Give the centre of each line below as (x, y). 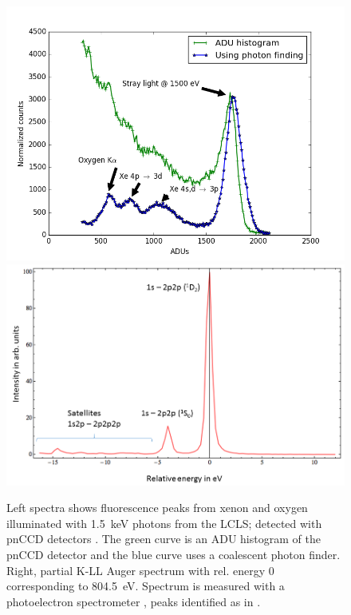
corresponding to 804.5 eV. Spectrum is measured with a (146, 586)
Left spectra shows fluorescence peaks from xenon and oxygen (157, 508)
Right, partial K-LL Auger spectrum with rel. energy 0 (140, 570)
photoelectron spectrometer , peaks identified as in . (134, 601)
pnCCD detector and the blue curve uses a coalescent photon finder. (174, 554)
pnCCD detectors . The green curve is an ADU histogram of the (164, 539)
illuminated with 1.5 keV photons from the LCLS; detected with (164, 523)
